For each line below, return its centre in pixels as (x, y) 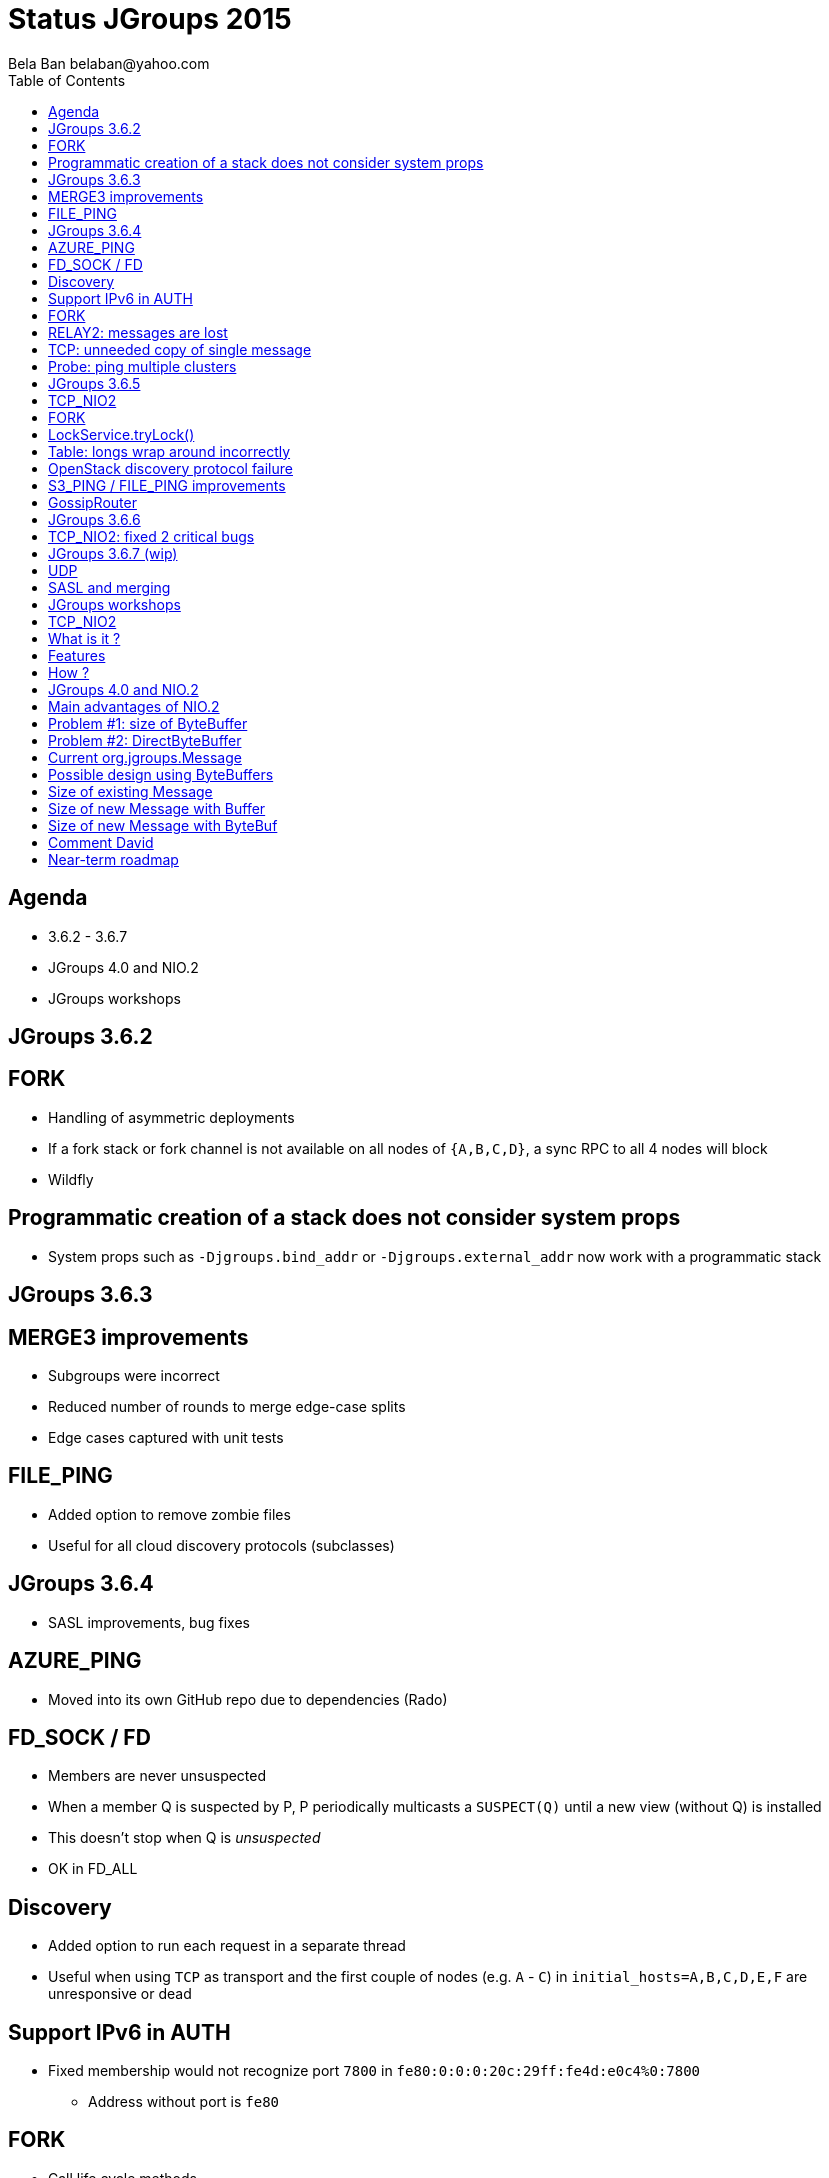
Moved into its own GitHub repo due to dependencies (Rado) (248, 1699)
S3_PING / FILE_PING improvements (167, 485)
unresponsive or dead (120, 1994)
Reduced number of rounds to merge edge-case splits (227, 1406)
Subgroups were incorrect (134, 1375)
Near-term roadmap (113, 859)
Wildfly (71, 1179)
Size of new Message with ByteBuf (163, 825)
